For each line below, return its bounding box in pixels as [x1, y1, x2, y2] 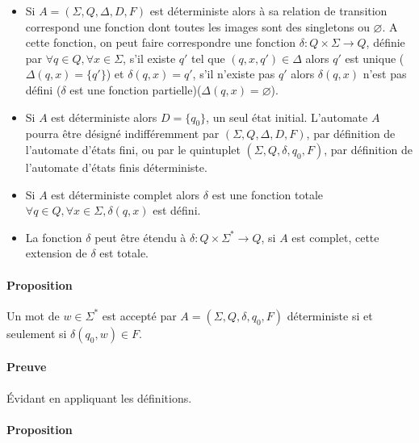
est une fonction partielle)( [69, 81, 202, 98]
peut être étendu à [94, 228, 186, 245]
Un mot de [6, 307, 60, 324]
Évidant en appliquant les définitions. [6, 389, 192, 406]
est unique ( [345, 49, 404, 66]
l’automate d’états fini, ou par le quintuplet [25, 140, 241, 157]
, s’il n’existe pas [192, 65, 275, 82]
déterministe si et [287, 307, 373, 324]
